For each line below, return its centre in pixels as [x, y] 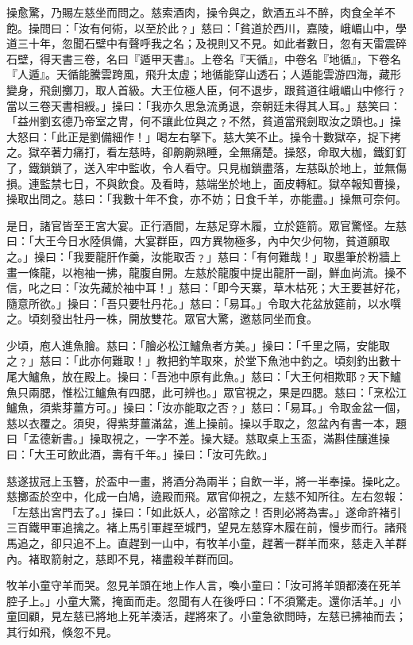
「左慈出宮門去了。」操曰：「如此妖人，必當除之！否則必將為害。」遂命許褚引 [204, 511]
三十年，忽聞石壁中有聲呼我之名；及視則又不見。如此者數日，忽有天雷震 [206, 43]
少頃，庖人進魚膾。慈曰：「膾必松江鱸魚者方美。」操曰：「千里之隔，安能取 [198, 345]
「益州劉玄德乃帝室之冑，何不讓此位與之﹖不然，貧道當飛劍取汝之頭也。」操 [204, 121]
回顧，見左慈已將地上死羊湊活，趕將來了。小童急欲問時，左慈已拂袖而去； [212, 616]
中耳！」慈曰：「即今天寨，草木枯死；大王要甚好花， [270, 288]
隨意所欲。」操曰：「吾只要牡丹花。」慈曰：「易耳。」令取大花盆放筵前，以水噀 [204, 303]
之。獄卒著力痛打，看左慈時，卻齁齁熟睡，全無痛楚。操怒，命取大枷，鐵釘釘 [206, 152]
